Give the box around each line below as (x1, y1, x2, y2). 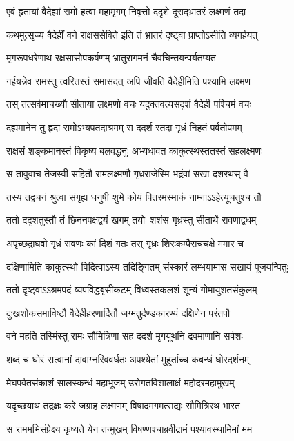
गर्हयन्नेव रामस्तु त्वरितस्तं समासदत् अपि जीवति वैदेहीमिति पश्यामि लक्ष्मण (6, 73, 251, 88)
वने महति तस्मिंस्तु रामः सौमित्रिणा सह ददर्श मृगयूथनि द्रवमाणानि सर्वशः (6, 329, 243, 343)
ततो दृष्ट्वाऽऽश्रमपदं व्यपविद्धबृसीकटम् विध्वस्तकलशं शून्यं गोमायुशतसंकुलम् (6, 282, 257, 297)
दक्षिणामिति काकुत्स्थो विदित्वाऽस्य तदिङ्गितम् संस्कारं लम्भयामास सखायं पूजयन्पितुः (6, 259, 288, 273)
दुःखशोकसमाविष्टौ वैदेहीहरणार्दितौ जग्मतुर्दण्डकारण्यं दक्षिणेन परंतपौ (6, 305, 231, 320)
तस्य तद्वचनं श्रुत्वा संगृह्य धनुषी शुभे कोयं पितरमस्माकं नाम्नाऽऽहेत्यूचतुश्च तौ (6, 189, 262, 204)
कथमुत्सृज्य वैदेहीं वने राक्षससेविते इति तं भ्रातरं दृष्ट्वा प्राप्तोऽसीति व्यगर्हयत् (6, 27, 258, 41)
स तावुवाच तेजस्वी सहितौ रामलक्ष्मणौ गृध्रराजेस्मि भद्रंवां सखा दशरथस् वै (6, 166, 248, 181)
